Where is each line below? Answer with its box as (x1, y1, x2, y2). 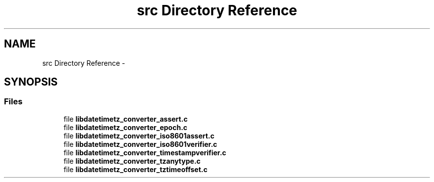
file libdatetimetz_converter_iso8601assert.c (63, 131, 215, 140)
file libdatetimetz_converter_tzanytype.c (63, 156, 201, 165)
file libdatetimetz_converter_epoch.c (63, 123, 188, 132)
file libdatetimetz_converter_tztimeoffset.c (63, 165, 208, 174)
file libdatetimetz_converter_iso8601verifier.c (63, 139, 217, 148)
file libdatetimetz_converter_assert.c (63, 114, 188, 123)
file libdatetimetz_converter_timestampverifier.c (63, 148, 226, 157)
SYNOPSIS (4, 76, 58, 89)
